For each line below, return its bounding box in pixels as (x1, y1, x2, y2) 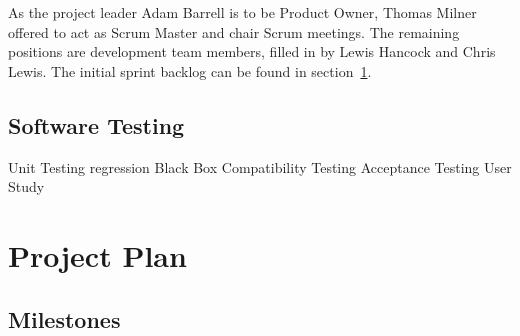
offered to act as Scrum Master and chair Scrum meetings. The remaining (8, 21, 460, 42)
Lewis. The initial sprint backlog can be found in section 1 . (8, 60, 372, 81)
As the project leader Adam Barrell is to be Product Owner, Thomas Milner (8, 2, 477, 22)
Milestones (8, 303, 121, 334)
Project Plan (8, 234, 187, 275)
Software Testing (8, 109, 185, 140)
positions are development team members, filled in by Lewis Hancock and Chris (8, 41, 496, 62)
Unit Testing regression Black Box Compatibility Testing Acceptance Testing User (8, 156, 512, 177)
